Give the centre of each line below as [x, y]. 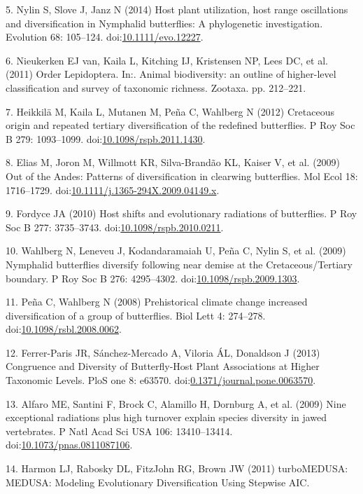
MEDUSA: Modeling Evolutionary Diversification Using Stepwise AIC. [158, 482]
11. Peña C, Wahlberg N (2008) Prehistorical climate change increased [157, 302]
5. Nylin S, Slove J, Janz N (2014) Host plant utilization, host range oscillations [177, 9]
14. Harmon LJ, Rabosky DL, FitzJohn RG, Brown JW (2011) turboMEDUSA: [177, 468]
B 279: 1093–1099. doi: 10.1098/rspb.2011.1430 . [106, 138]
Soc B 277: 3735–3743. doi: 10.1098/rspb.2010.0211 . [115, 227]
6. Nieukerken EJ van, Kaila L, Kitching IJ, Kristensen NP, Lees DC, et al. [167, 60]
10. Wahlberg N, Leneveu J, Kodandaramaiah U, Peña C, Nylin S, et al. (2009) [176, 251]
